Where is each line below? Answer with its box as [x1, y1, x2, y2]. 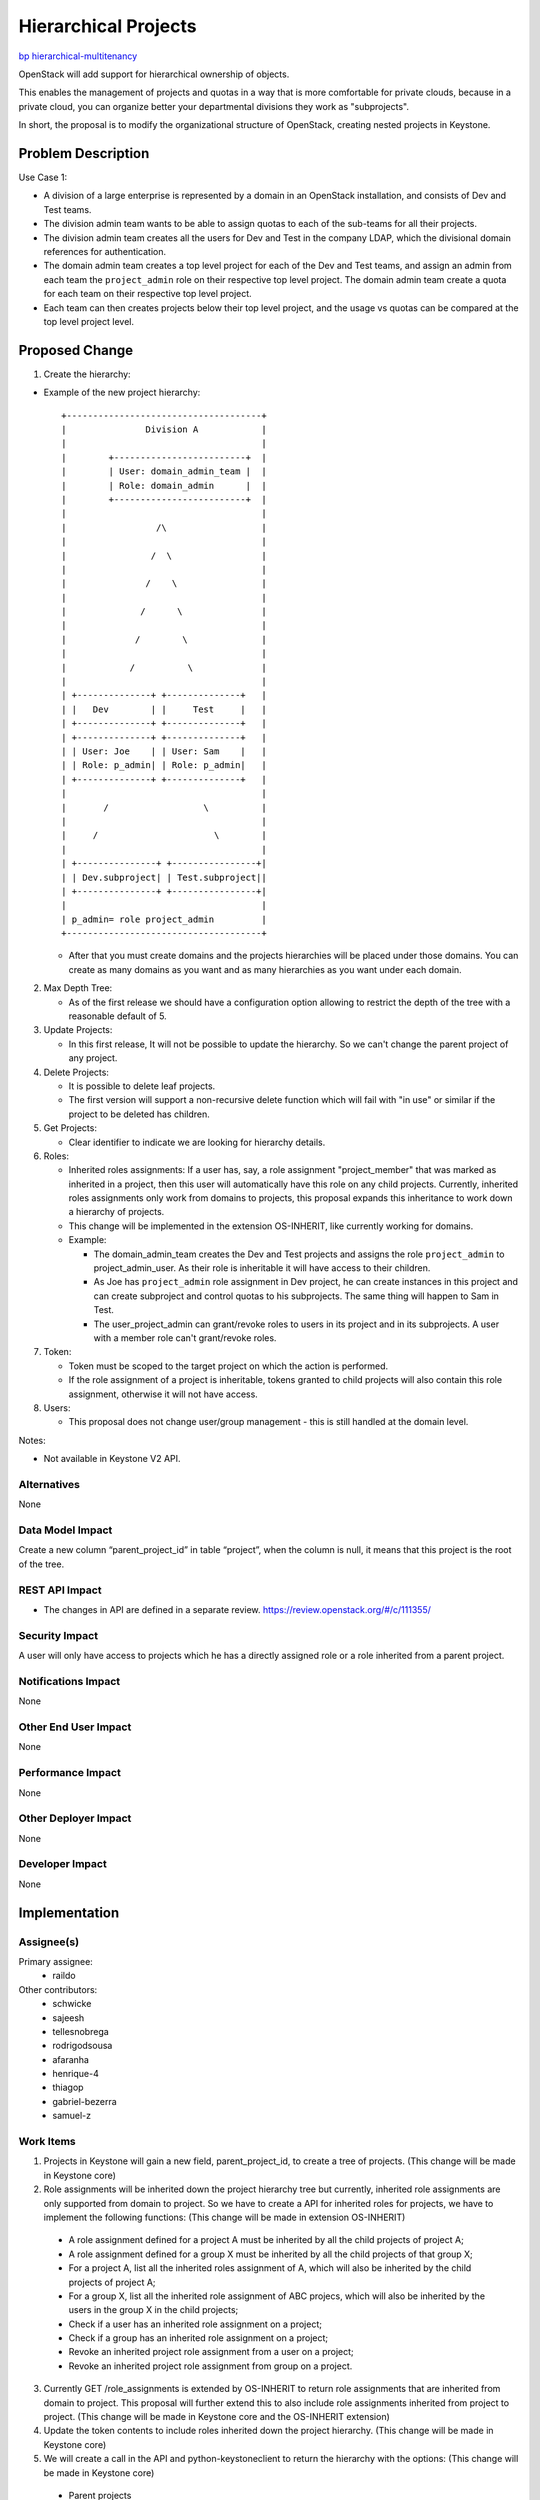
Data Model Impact [18, 1523, 113, 1537]
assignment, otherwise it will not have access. [68, 1388, 259, 1400]
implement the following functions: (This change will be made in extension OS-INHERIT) [43, 2211, 406, 2223]
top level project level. [43, 315, 135, 327]
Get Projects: [43, 1122, 97, 1134]
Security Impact [18, 1628, 99, 1642]
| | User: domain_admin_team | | [61, 466, 267, 477]
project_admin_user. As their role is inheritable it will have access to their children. [93, 1262, 431, 1274]
